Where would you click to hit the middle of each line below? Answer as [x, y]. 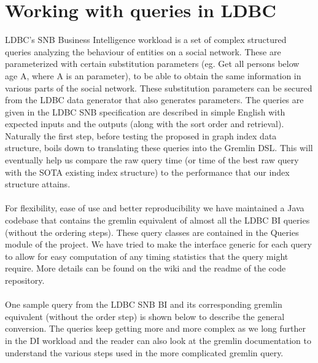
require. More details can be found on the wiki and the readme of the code [145, 268]
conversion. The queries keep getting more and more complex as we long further [156, 328]
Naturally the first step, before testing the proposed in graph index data [141, 135]
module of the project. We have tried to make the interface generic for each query [158, 244]
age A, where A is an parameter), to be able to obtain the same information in [153, 75]
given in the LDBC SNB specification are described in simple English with [145, 111]
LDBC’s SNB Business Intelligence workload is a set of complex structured [146, 40]
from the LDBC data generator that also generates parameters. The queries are [154, 100]
